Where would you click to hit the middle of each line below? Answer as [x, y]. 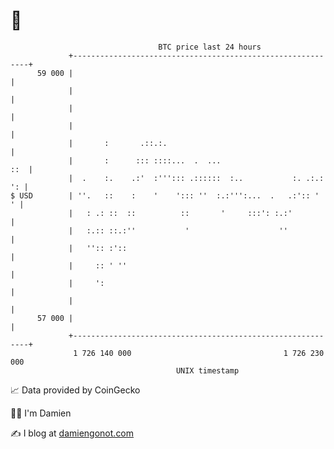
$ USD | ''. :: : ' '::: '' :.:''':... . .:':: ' [165, 195]
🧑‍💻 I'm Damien [41, 413]
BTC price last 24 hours [210, 47]
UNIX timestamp [207, 370]
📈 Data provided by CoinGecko [75, 390]
